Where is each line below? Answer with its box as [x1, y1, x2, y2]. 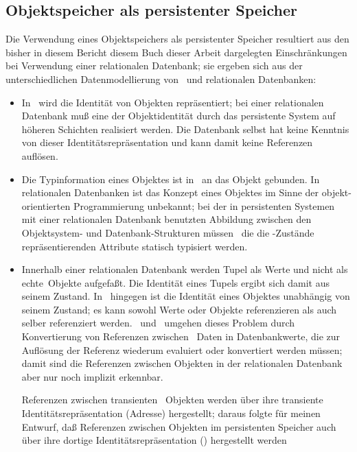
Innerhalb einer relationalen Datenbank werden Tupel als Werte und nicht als [21, 262, 348, 276]
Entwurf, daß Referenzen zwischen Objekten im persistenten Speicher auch [21, 419, 336, 433]
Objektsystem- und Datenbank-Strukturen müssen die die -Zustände [21, 225, 314, 239]
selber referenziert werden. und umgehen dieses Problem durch [21, 316, 295, 330]
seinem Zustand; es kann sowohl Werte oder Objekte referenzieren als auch [21, 302, 337, 316]
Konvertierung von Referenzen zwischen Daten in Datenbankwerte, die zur [21, 329, 341, 344]
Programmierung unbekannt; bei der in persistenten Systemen [73, 198, 335, 213]
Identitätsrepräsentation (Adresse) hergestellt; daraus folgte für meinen [21, 406, 321, 420]
